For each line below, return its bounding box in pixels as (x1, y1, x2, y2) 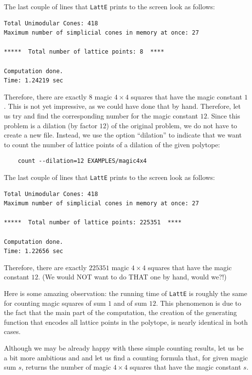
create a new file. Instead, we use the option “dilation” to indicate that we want (4, 130, 242, 140)
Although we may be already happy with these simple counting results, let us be (4, 343, 244, 353)
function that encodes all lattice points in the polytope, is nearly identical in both (4, 316, 248, 327)
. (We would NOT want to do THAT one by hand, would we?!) (38, 272, 227, 282)
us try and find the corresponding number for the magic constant (4, 111, 198, 120)
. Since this (207, 111, 240, 120)
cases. (4, 326, 21, 336)
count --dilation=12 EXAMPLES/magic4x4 (18, 158, 147, 165)
